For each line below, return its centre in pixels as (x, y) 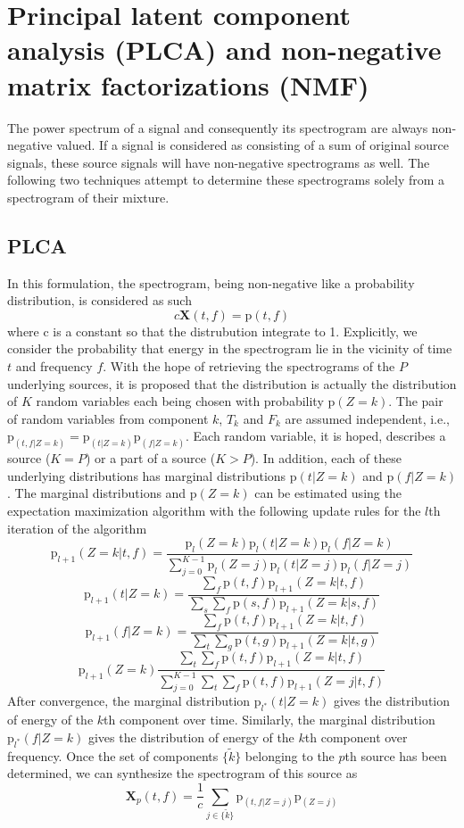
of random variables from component (108, 418)
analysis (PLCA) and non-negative (224, 50)
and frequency (54, 366)
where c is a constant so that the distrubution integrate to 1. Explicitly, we (212, 331)
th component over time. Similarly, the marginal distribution (269, 720)
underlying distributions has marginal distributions (147, 475)
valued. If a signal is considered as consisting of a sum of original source (253, 145)
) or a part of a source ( (150, 458)
